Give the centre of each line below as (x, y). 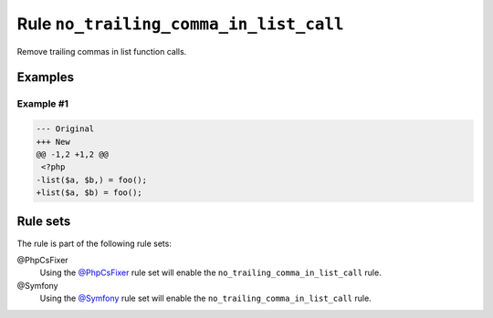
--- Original (65, 129)
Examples (46, 77)
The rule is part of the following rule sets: (94, 243)
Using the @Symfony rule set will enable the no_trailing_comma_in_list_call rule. (205, 298)
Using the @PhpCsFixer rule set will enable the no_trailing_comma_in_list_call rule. (211, 272)
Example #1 (42, 104)
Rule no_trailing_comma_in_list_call (180, 24)
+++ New (53, 142)
